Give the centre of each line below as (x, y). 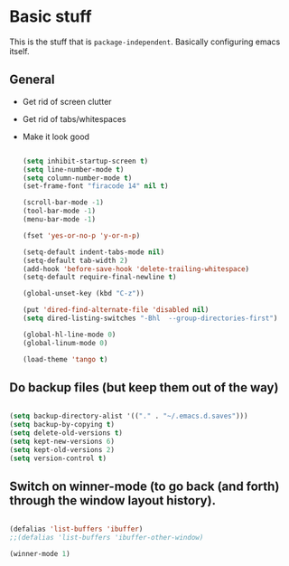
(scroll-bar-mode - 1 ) (63, 203)
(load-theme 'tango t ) (65, 359)
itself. (19, 51)
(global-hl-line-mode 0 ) (69, 335)
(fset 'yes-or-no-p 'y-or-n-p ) (81, 236)
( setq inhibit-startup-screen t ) (85, 161)
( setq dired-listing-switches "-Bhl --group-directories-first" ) (150, 318)
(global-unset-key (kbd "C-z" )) (83, 294)
